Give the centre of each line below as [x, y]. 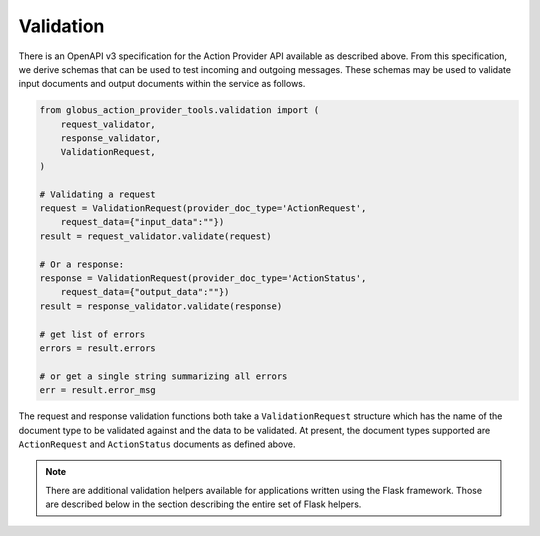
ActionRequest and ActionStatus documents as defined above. [157, 444]
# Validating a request [98, 194]
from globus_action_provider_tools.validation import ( [179, 110]
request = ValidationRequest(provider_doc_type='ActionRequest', [203, 208]
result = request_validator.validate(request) [155, 236]
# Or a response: [82, 264]
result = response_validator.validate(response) [161, 306]
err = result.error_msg [98, 390]
